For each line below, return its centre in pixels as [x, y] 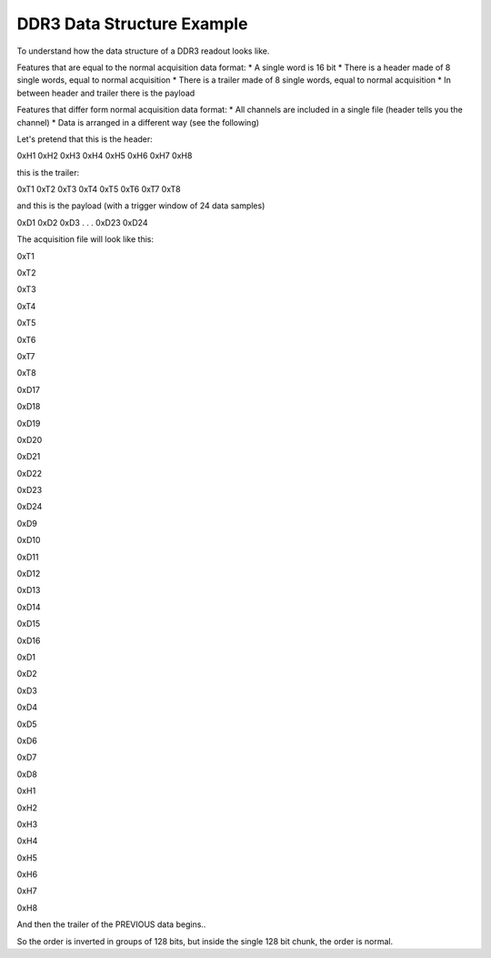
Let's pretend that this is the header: [85, 139]
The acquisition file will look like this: [85, 239]
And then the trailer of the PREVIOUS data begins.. [111, 924]
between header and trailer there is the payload [106, 93]
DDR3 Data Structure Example [132, 24]
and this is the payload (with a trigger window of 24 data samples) [141, 206]
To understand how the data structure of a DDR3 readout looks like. [143, 51]
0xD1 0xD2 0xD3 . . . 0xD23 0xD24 [82, 222]
